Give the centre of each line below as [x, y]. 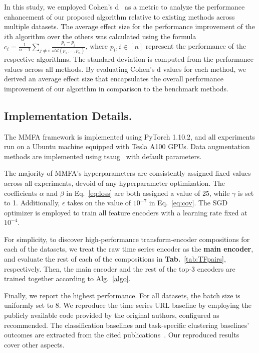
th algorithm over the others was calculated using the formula [101, 36]
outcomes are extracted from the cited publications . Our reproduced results [122, 335]
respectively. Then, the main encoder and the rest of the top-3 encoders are [120, 268]
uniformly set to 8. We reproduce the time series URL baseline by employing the [128, 305]
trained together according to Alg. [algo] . [67, 278]
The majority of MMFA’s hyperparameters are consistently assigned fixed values [127, 173]
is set [246, 193]
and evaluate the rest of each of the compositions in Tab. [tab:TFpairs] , [115, 259]
